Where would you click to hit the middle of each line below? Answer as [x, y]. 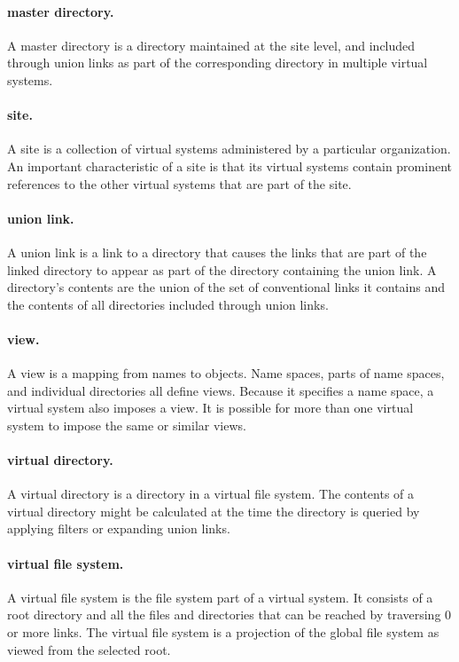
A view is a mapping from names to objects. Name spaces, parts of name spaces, [226, 373]
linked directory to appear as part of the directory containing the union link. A [222, 269]
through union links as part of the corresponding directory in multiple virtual [218, 63]
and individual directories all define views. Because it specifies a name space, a [221, 390]
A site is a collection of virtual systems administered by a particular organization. [229, 149]
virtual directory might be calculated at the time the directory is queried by [214, 511]
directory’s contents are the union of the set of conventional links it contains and [226, 287]
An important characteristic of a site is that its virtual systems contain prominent [229, 165]
